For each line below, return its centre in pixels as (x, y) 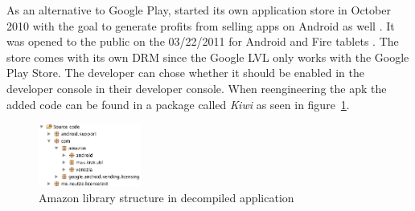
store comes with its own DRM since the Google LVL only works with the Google (208, 57)
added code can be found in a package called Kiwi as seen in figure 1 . (178, 104)
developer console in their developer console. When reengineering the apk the (197, 88)
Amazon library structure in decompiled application (166, 198)
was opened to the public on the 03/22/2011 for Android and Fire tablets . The (203, 41)
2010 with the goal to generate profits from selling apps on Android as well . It (201, 25)
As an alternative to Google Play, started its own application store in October (199, 10)
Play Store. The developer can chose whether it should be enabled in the (185, 73)
